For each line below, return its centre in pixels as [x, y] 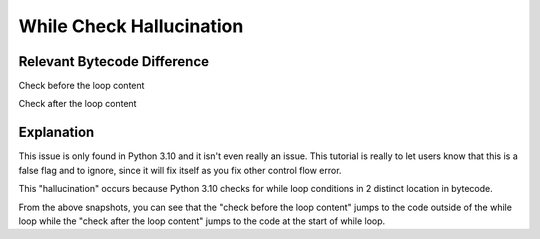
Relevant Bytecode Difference [114, 61]
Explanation [56, 132]
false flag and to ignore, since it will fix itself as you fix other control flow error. [180, 170]
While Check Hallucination [131, 26]
